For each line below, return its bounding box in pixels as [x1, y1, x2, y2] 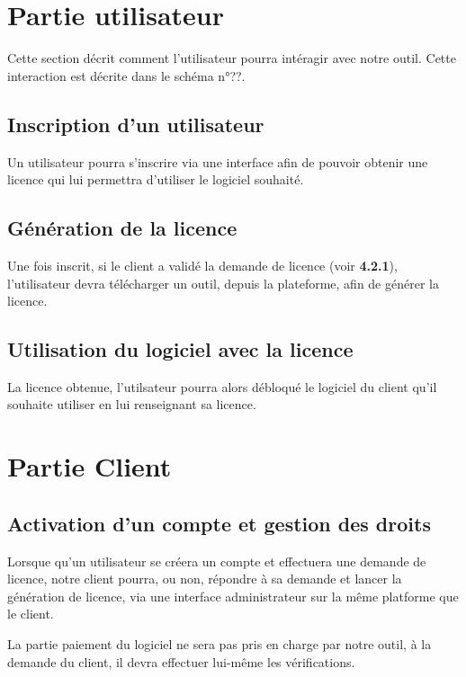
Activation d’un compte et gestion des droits [7, 509, 431, 537]
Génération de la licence [7, 214, 237, 242]
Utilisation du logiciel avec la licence [7, 335, 354, 363]
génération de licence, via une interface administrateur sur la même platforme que [7, 586, 459, 605]
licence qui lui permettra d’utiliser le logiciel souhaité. [7, 170, 304, 189]
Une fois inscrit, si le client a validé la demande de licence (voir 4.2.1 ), [7, 255, 398, 274]
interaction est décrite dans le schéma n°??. [7, 66, 246, 85]
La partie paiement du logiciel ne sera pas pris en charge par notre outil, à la [7, 635, 432, 654]
